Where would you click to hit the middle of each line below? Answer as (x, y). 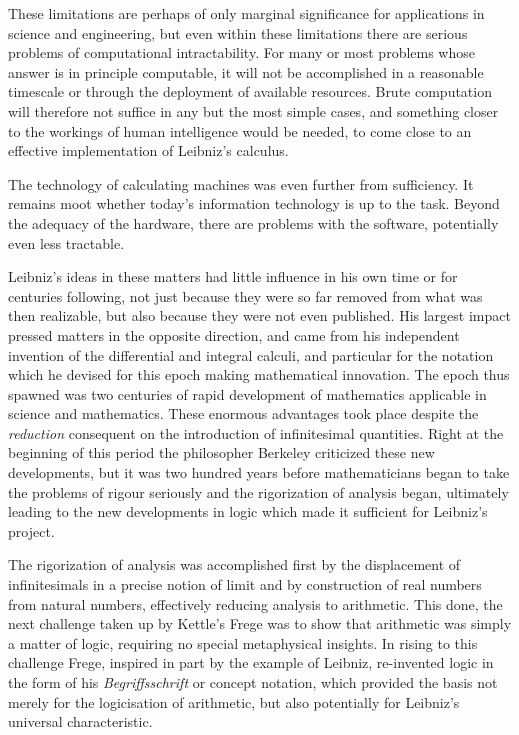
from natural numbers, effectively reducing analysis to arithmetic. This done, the (255, 603)
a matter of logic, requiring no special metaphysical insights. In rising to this (243, 642)
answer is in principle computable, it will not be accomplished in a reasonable (246, 71)
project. (31, 530)
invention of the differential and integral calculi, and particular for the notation (251, 354)
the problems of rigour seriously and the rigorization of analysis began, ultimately (258, 491)
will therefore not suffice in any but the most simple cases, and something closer (253, 110)
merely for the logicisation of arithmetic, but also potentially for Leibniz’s (234, 701)
